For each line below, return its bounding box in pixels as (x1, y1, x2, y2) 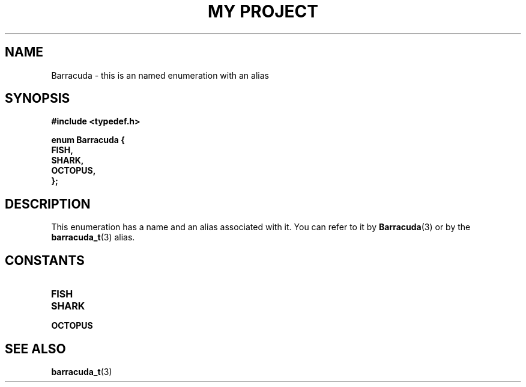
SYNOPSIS (5, 91, 70, 106)
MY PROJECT (207, 1, 319, 22)
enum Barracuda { (51, 135, 125, 145)
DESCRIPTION (5, 196, 91, 212)
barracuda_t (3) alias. (51, 232, 135, 243)
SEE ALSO (5, 341, 66, 356)
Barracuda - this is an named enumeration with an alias (51, 70, 269, 81)
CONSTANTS (5, 252, 85, 268)
